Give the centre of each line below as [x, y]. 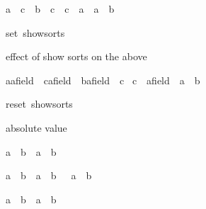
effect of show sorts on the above [76, 56]
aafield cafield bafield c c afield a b [103, 80]
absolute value [36, 127]
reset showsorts [39, 104]
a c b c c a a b [60, 9]
